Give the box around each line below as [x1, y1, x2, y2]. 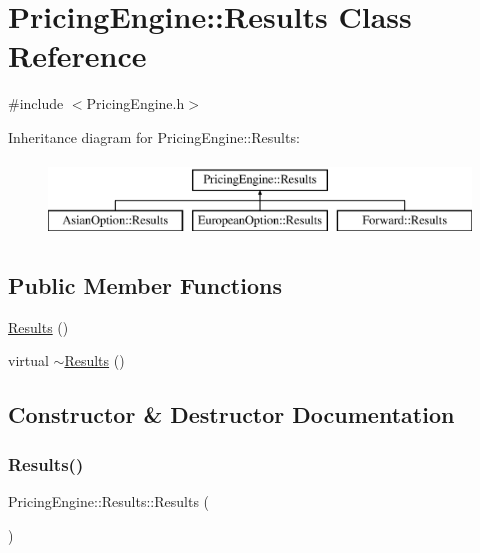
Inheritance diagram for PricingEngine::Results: [8, 126, 300, 147]
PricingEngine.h [86, 93, 185, 114]
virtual [8, 350, 49, 371]
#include [8, 93, 64, 114]
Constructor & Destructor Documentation [8, 399, 455, 430]
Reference [8, 35, 147, 76]
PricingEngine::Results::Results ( [8, 491, 210, 512]
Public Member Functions [8, 270, 282, 301]
